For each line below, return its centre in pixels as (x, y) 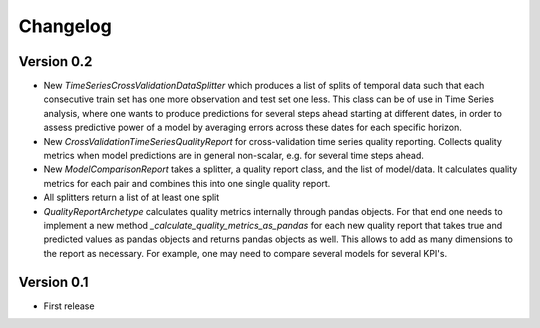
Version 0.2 (55, 61)
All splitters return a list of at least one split (131, 197)
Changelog (65, 26)
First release (69, 306)
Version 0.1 (53, 281)
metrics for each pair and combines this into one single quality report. (187, 183)
